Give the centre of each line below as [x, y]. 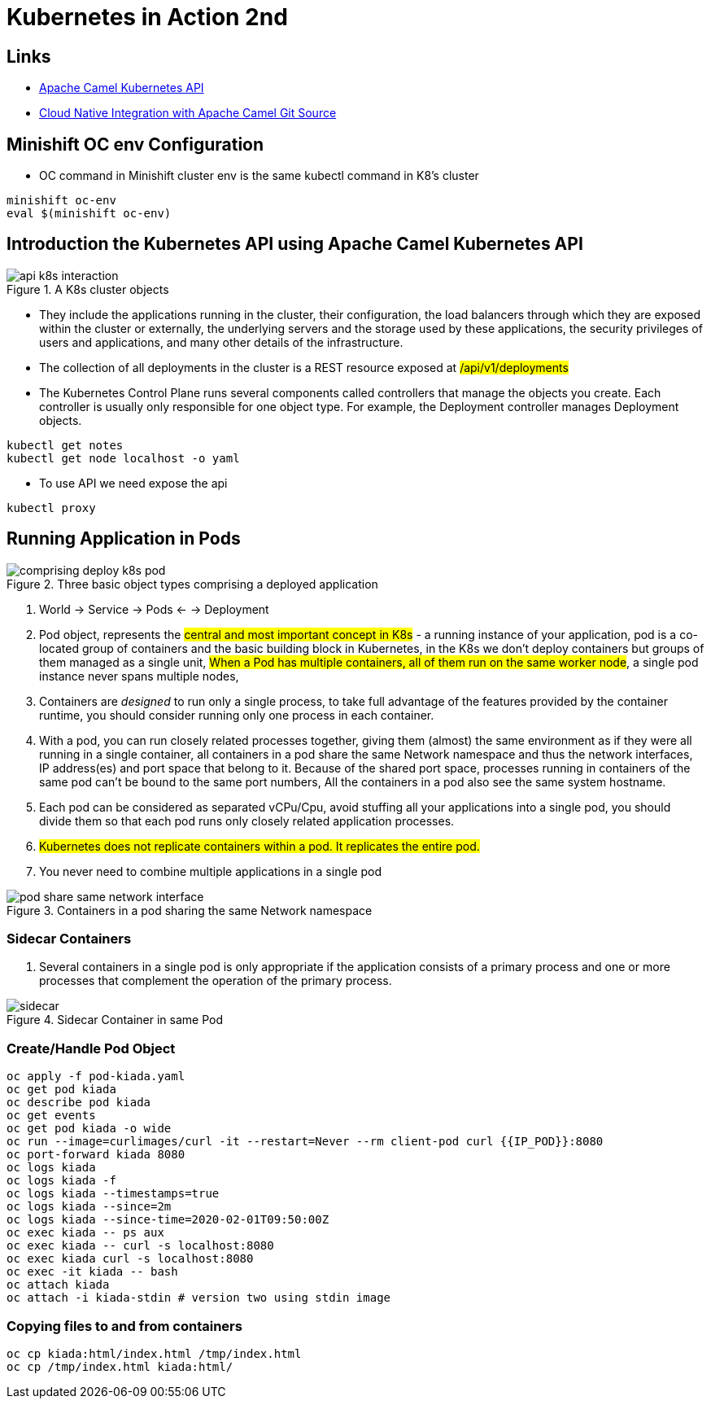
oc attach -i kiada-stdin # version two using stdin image [199, 1298]
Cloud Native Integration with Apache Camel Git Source [188, 113]
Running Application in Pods [124, 539]
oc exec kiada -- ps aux [85, 1233]
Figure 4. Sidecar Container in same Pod [115, 1020]
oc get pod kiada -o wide [89, 1129]
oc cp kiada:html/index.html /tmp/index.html [154, 1353]
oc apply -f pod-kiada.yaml [96, 1077]
